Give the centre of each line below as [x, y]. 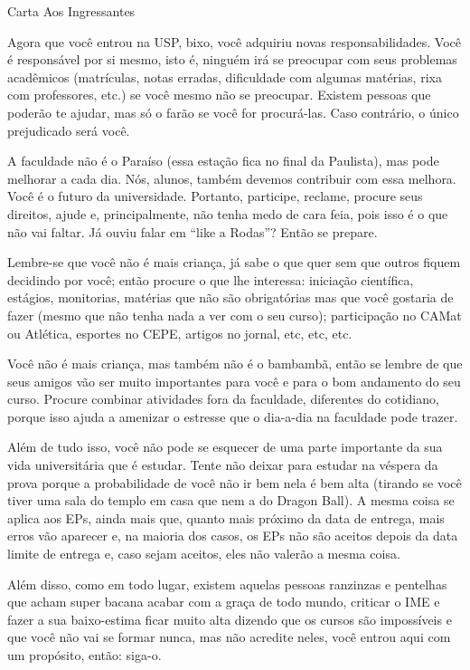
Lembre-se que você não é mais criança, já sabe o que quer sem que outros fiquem [234, 262]
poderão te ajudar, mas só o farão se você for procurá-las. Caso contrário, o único [233, 112]
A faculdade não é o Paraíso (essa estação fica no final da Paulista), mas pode [223, 161]
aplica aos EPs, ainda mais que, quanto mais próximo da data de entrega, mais [226, 517]
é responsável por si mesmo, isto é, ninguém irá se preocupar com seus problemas [232, 59]
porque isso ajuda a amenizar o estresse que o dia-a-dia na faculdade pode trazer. [233, 416]
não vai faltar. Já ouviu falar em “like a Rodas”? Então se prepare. [193, 231]
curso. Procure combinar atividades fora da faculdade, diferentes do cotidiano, [223, 399]
